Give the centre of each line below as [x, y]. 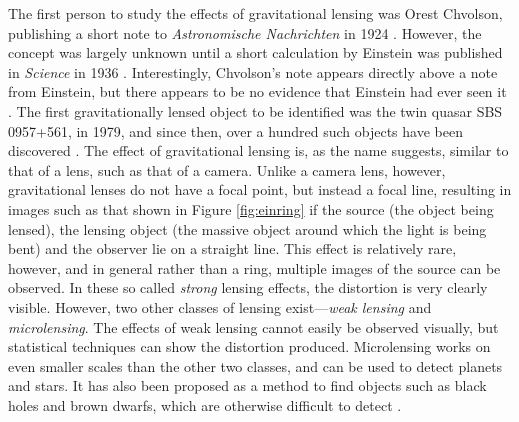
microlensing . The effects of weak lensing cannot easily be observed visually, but [253, 326]
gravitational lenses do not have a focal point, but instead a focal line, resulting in [260, 189]
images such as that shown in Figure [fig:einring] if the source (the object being [251, 208]
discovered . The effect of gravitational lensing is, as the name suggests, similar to [258, 150]
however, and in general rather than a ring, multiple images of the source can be [254, 267]
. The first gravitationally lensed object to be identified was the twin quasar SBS [255, 110]
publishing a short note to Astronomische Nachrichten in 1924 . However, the [245, 32]
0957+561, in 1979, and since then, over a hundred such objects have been [235, 130]
